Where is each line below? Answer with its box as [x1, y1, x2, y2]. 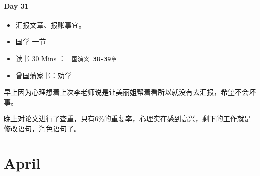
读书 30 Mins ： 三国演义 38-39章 [15, 53, 117, 63]
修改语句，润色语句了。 [4, 123, 81, 134]
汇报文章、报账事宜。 [15, 19, 86, 30]
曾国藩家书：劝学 [15, 70, 72, 80]
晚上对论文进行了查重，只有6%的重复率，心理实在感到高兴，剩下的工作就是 [4, 113, 251, 124]
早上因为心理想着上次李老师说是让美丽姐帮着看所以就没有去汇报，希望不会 [4, 87, 249, 97]
